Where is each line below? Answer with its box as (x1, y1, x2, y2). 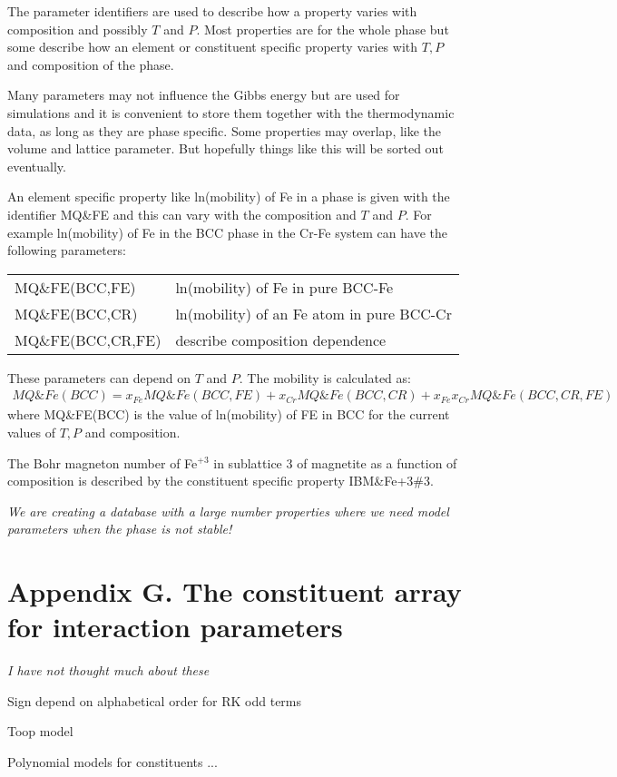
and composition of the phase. (7, 54, 174, 74)
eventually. (7, 156, 66, 175)
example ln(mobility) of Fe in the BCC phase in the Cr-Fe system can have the (7, 222, 447, 241)
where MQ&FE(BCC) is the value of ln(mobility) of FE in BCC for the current (7, 405, 450, 424)
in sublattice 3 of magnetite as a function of (213, 453, 457, 472)
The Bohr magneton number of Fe (7, 453, 198, 472)
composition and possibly (7, 19, 148, 38)
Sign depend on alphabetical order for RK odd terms (7, 691, 302, 710)
